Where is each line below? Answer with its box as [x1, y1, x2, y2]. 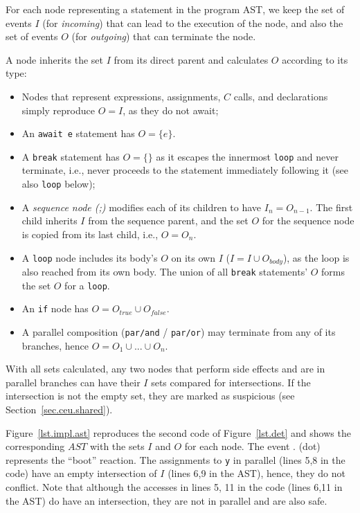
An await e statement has [21, 126, 135, 141]
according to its [282, 52, 348, 66]
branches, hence [21, 338, 89, 352]
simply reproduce [21, 102, 95, 117]
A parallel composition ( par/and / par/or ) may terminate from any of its [21, 324, 336, 339]
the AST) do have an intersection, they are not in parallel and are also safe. [6, 493, 327, 507]
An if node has [21, 301, 89, 316]
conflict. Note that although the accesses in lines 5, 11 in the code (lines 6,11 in [6, 479, 343, 494]
